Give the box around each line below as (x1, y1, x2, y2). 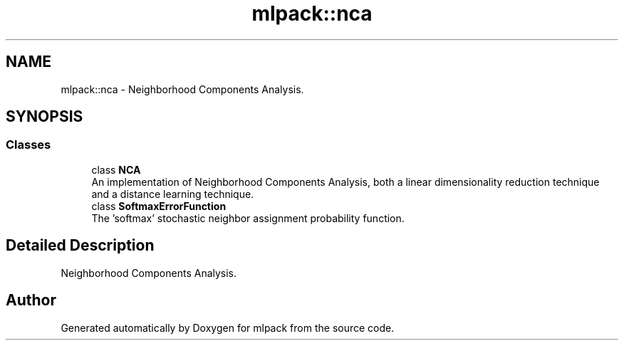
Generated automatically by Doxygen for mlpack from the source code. (61, 321, 395, 334)
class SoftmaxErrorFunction (91, 199, 227, 212)
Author (6, 291, 56, 310)
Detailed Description (6, 236, 155, 255)
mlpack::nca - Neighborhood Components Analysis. (61, 83, 304, 95)
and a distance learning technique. (91, 187, 254, 200)
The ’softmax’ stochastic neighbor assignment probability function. (91, 211, 405, 224)
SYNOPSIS (6, 108, 83, 126)
